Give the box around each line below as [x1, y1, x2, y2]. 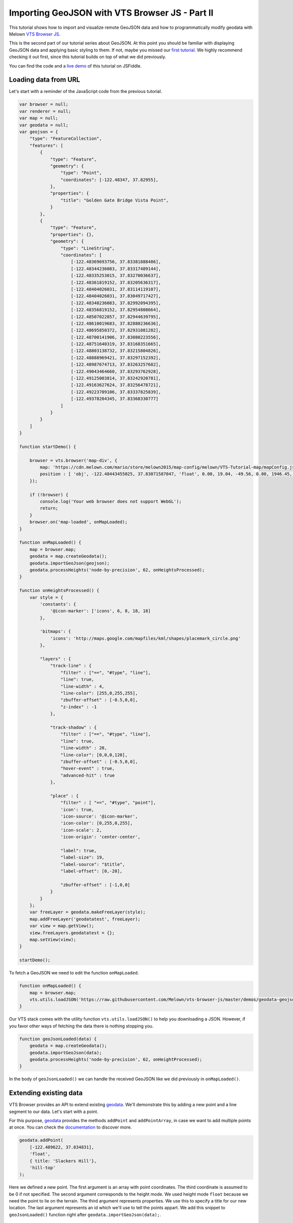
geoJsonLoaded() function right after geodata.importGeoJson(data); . [9, 1211, 161, 1218]
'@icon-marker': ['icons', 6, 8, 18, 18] [50, 608, 151, 614]
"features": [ [29, 142, 63, 148]
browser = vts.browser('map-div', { [29, 457, 117, 463]
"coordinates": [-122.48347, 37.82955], [60, 177, 159, 182]
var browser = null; [19, 102, 68, 107]
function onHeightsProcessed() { [19, 588, 100, 593]
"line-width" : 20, [60, 745, 107, 751]
